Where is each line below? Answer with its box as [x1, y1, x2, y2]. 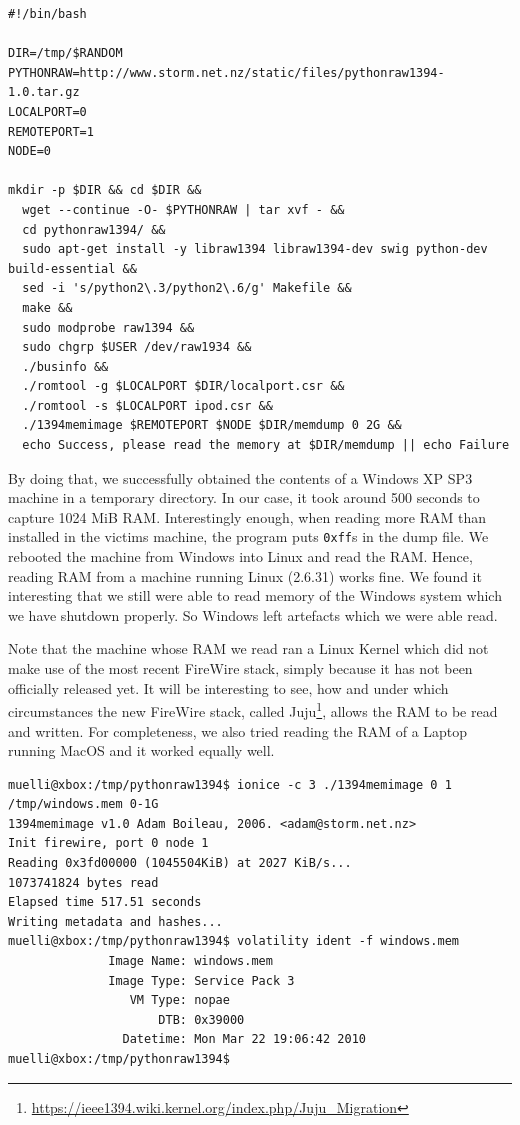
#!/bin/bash [8, 7, 87, 21]
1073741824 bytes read [8, 875, 159, 890]
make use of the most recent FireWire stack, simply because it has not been [8, 658, 473, 679]
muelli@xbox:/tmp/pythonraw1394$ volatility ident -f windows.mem [8, 934, 460, 949]
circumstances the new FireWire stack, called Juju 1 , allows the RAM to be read [8, 698, 498, 721]
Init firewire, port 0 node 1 [8, 836, 209, 851]
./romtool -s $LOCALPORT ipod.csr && [22, 398, 273, 413]
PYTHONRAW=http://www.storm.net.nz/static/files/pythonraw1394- [8, 65, 445, 80]
